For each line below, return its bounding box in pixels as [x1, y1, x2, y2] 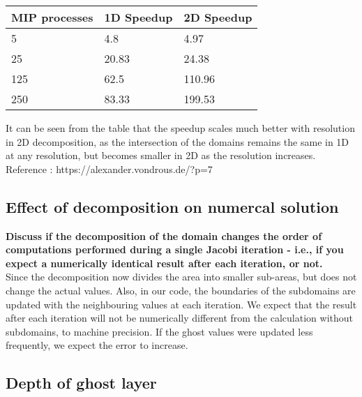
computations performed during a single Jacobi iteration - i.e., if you [6, 242, 344, 257]
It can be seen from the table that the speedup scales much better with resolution [6, 121, 355, 135]
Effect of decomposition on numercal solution [6, 195, 339, 217]
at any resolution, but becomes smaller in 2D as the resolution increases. [6, 148, 316, 163]
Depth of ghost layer [6, 372, 157, 394]
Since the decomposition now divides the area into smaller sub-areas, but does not [6, 269, 357, 284]
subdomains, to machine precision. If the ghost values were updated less [6, 324, 313, 338]
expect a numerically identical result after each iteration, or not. [6, 255, 323, 270]
